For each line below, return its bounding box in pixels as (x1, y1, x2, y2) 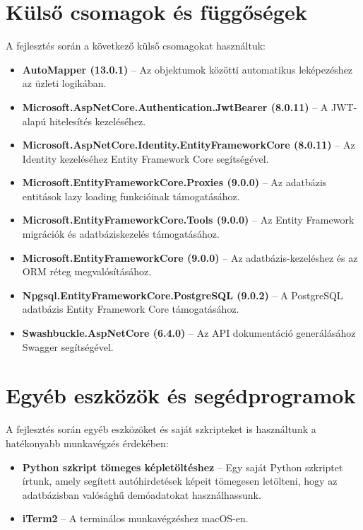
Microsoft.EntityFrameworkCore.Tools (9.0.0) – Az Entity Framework (22, 212, 355, 227)
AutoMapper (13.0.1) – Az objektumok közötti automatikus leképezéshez (22, 62, 353, 76)
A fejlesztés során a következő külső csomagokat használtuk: (6, 38, 266, 53)
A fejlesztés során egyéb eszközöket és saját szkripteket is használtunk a (6, 422, 316, 437)
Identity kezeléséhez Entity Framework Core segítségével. (22, 151, 269, 166)
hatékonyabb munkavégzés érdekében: (6, 435, 169, 450)
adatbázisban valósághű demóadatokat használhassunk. (22, 487, 261, 502)
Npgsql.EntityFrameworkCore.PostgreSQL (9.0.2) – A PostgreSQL (22, 287, 343, 302)
